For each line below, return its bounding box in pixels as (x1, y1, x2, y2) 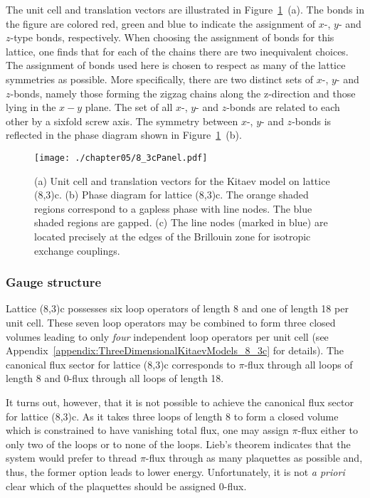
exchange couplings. (34, 243, 120, 258)
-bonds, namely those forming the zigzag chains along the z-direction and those (10, 85, 356, 100)
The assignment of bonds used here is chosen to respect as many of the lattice (6, 58, 346, 73)
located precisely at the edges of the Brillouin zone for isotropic (34, 228, 311, 243)
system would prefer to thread (6, 450, 137, 465)
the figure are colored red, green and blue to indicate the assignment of (6, 16, 316, 31)
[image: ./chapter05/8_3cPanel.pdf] (34, 152, 208, 163)
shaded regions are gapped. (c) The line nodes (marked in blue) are (34, 215, 328, 230)
